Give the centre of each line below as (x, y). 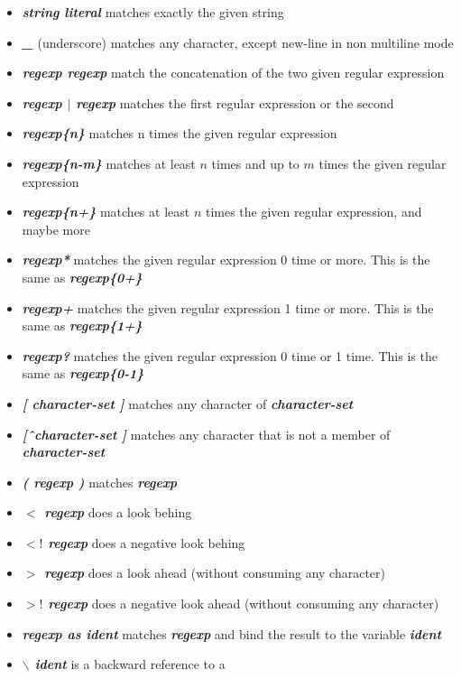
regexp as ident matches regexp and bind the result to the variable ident (232, 633)
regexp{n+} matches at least (106, 212)
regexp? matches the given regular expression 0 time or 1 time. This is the (230, 355)
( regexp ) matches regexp (100, 482)
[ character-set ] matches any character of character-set (188, 403)
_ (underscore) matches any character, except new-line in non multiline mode (238, 42)
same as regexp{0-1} (83, 373)
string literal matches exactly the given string (153, 12)
